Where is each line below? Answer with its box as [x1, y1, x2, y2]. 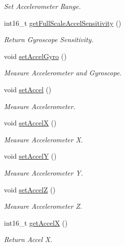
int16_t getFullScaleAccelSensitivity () [4, 17, 122, 28]
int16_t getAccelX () [4, 217, 68, 228]
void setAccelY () [4, 151, 57, 161]
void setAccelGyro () [4, 51, 67, 61]
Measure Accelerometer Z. [4, 201, 83, 211]
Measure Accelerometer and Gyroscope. [4, 67, 122, 78]
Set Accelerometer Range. [4, 1, 81, 11]
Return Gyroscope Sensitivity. [4, 34, 94, 45]
